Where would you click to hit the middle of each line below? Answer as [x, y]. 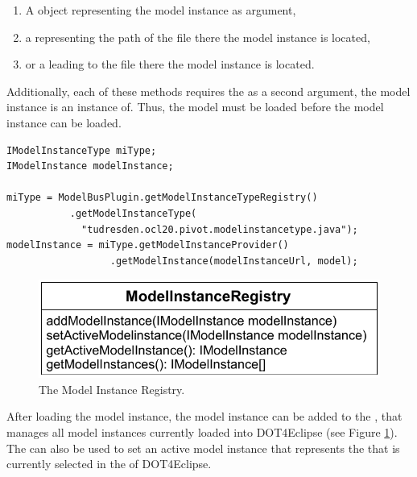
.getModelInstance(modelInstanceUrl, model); [234, 261]
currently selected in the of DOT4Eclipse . [109, 464]
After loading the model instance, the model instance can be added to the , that [204, 416]
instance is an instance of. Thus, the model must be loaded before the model [195, 107]
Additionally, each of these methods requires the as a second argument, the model [208, 91]
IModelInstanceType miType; [82, 150]
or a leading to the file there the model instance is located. [170, 64]
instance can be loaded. [64, 122]
